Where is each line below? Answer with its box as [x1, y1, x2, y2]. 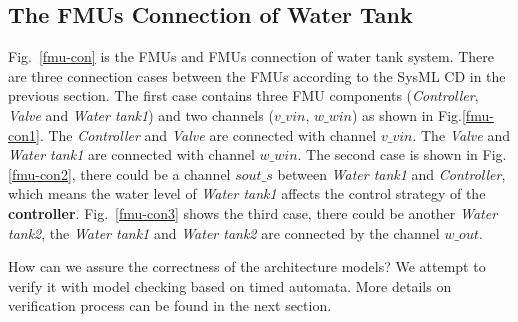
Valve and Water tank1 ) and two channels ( [8, 104, 274, 125]
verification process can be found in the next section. [8, 295, 332, 316]
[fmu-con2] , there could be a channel [8, 163, 231, 184]
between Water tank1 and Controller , [277, 163, 506, 184]
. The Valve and [412, 124, 510, 145]
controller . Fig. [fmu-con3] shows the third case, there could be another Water [8, 202, 498, 223]
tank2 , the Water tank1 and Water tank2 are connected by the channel [8, 222, 440, 243]
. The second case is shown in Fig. [297, 144, 507, 165]
